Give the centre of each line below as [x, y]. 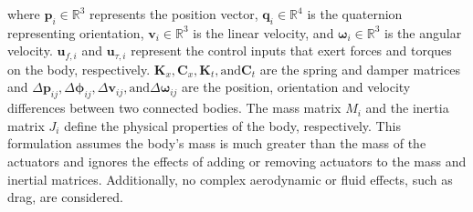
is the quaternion [355, 14]
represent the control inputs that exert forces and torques [291, 50]
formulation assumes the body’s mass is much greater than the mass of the [217, 143]
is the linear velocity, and [263, 32]
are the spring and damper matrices [360, 69]
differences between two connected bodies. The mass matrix [174, 108]
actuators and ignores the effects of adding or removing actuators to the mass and [237, 162]
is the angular [423, 32]
